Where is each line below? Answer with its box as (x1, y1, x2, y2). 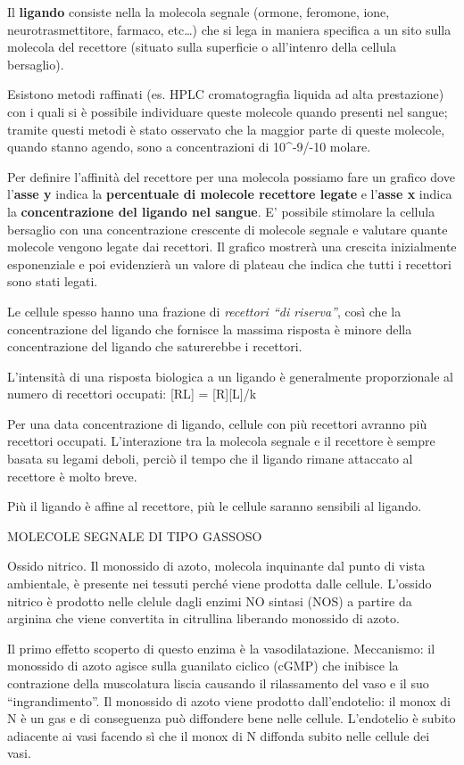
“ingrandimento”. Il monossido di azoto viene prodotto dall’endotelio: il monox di (7, 691, 451, 710)
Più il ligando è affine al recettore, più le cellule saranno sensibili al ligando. (7, 497, 422, 515)
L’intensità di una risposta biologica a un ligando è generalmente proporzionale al (7, 366, 453, 385)
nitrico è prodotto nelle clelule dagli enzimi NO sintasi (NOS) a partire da (7, 591, 412, 610)
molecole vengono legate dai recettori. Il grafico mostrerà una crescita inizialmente (7, 237, 457, 256)
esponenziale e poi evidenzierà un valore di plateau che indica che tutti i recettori (7, 254, 452, 273)
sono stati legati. (7, 272, 98, 291)
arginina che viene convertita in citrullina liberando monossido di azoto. (7, 609, 400, 628)
